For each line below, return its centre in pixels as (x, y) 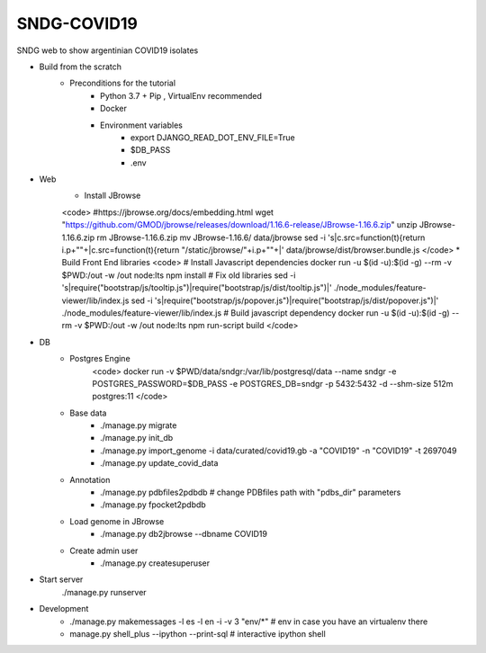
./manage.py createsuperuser (155, 563)
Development (64, 609)
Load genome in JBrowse (117, 521)
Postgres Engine (100, 359)
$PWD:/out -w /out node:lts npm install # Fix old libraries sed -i (179, 275)
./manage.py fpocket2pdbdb (153, 505)
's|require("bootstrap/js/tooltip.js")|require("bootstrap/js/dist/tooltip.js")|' (197, 288)
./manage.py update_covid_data (159, 463)
